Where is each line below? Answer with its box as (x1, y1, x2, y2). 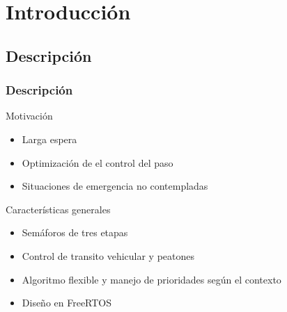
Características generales (6, 202, 111, 216)
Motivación (6, 108, 53, 123)
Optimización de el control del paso (22, 155, 173, 170)
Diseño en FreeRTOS (22, 295, 112, 310)
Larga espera (22, 131, 77, 146)
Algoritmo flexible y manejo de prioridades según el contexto (22, 272, 281, 286)
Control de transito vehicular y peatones (22, 248, 195, 263)
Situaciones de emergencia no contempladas (22, 179, 208, 193)
